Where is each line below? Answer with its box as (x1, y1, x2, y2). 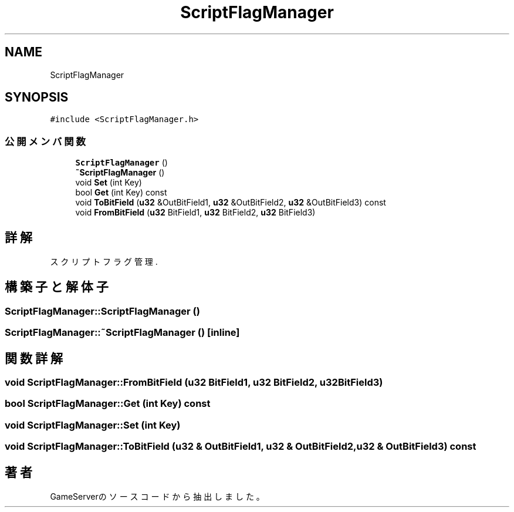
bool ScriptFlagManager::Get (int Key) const (5, 398, 211, 410)
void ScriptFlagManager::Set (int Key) (5, 419, 181, 431)
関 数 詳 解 (5, 351, 63, 366)
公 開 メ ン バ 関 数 (5, 135, 86, 147)
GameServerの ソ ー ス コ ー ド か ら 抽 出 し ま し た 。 (50, 491, 265, 502)
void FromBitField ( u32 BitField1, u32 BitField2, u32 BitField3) (75, 207, 316, 218)
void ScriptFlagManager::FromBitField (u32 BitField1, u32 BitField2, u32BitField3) (5, 376, 383, 389)
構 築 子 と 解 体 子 (5, 279, 109, 295)
